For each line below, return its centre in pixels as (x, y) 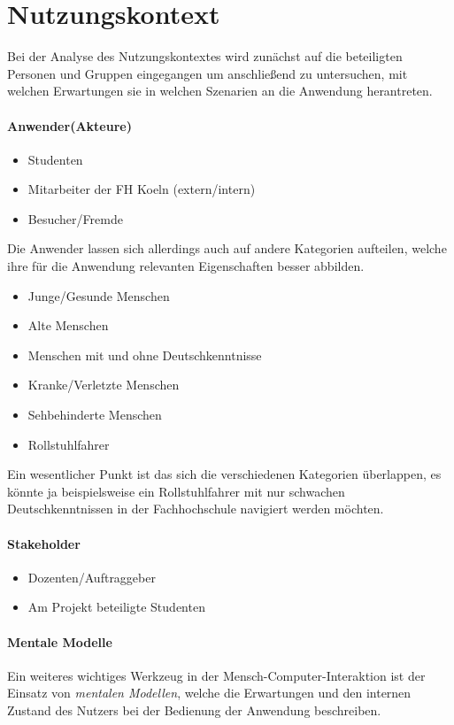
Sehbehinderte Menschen (95, 415)
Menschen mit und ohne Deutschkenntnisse (145, 355)
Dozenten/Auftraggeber (92, 577)
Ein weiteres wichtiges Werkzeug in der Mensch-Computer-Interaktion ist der (216, 675)
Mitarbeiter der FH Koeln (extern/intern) (142, 189)
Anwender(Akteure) (69, 125)
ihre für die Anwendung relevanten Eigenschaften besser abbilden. (186, 266)
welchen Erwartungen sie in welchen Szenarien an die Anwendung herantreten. (220, 91)
